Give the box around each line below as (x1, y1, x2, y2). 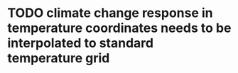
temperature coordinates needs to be (7, 20, 232, 36)
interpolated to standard (7, 35, 154, 51)
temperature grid (7, 50, 110, 67)
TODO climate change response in (7, 5, 213, 21)
